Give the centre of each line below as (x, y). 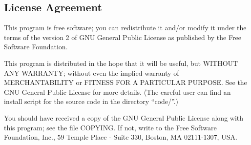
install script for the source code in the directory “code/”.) (91, 101)
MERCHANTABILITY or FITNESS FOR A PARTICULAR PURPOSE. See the (125, 82)
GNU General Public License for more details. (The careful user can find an (117, 92)
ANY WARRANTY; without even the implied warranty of (92, 72)
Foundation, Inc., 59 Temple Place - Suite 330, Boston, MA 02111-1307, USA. (121, 137)
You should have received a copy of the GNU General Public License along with (124, 117)
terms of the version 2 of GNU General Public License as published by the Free (123, 37)
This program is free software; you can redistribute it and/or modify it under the (125, 28)
